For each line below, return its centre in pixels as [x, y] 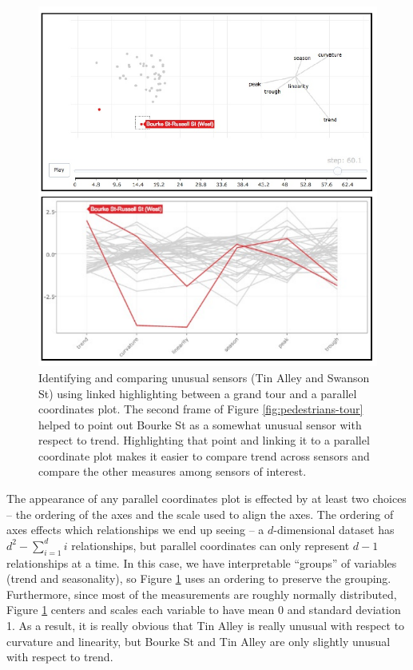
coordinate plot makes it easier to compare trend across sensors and [204, 455]
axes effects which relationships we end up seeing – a [135, 530]
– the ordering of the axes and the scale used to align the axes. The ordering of [200, 514]
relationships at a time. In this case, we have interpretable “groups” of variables [202, 562]
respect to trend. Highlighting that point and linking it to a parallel [204, 440]
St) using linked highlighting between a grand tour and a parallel [198, 393]
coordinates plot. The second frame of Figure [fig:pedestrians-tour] [201, 409]
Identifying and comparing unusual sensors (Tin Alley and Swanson [204, 377]
